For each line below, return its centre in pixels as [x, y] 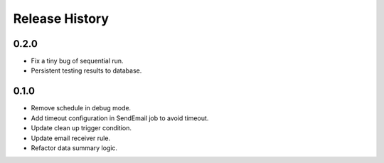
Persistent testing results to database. [86, 70]
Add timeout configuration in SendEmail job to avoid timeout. [120, 118]
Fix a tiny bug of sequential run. [77, 61]
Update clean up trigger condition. [81, 128]
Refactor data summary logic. [74, 148]
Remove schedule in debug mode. [81, 108]
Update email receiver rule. [70, 138]
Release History [61, 19]
